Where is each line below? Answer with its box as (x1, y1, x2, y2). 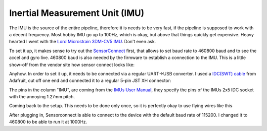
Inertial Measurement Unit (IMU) (9, 7, 144, 18)
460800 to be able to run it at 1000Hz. (9, 119, 88, 125)
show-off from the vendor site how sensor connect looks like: (9, 62, 134, 67)
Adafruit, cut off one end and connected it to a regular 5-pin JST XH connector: (9, 77, 172, 84)
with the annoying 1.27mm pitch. (9, 94, 75, 100)
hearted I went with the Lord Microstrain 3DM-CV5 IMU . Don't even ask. (9, 39, 156, 45)
